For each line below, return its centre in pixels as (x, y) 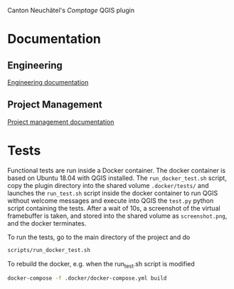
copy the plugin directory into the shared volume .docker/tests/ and (108, 185)
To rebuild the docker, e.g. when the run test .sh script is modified (101, 264)
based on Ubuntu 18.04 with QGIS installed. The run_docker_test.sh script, (117, 178)
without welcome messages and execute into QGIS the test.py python (111, 200)
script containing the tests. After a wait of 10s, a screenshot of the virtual (114, 208)
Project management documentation (61, 122)
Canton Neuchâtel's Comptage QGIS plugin (71, 10)
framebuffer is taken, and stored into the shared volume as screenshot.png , (117, 216)
